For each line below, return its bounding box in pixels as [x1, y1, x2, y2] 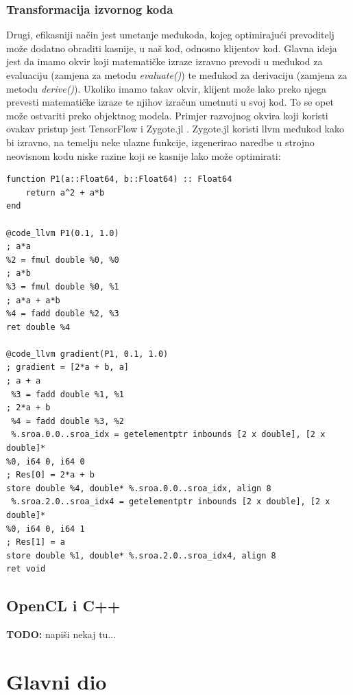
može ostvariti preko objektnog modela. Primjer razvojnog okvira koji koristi [6, 108, 328, 122]
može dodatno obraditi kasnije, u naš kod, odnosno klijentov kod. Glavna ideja [6, 40, 337, 55]
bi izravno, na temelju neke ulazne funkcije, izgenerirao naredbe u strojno [6, 134, 315, 149]
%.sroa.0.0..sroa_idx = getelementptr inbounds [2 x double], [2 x [11, 429, 326, 440]
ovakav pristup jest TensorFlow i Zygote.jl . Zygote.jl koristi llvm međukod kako [6, 121, 344, 136]
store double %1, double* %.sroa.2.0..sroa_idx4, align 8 [6, 550, 276, 561]
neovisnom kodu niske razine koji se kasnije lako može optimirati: [6, 148, 281, 163]
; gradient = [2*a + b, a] [6, 362, 129, 373]
